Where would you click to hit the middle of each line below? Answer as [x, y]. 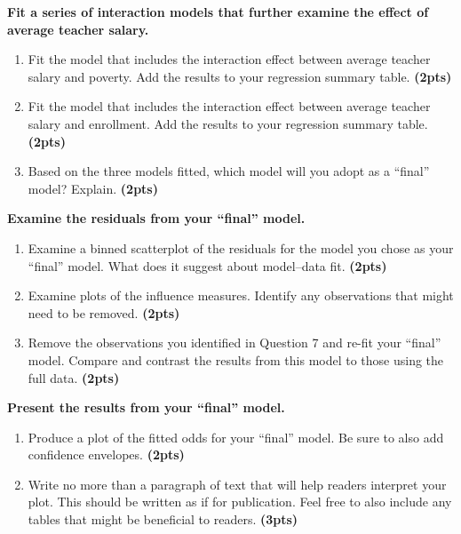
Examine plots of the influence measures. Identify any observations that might [241, 295]
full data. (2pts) [74, 377]
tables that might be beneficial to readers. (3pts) [163, 519]
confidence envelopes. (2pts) [106, 454]
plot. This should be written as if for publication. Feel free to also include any [240, 502]
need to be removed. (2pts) [104, 312]
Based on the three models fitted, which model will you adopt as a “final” [229, 171]
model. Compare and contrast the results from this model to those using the [236, 359]
